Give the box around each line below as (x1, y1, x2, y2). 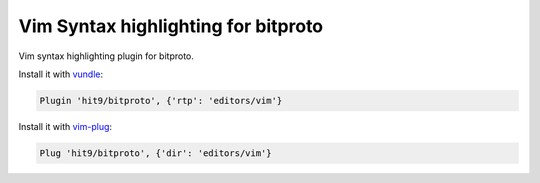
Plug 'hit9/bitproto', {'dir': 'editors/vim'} (39, 147, 272, 159)
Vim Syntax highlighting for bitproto (18, 15, 324, 37)
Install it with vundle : (18, 68, 104, 80)
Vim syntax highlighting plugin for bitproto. (18, 50, 195, 62)
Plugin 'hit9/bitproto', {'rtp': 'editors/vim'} (39, 95, 283, 106)
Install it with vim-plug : (18, 120, 113, 132)
